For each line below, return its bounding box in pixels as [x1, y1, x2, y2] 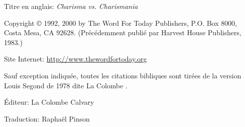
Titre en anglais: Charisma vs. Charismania [4, 1, 138, 11]
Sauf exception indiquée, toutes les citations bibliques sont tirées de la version [4, 70, 242, 80]
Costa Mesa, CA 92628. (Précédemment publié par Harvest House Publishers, [4, 27, 242, 38]
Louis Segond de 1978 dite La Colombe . [4, 80, 127, 90]
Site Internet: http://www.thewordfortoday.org [4, 54, 147, 64]
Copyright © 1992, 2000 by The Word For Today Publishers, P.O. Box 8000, [4, 17, 237, 28]
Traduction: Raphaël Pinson [4, 113, 90, 124]
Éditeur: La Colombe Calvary [4, 97, 94, 107]
